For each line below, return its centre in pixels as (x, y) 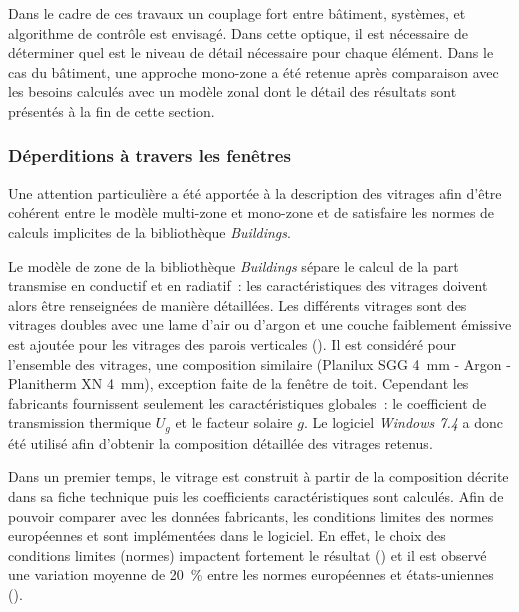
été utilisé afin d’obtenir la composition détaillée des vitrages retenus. (220, 442)
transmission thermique (80, 422)
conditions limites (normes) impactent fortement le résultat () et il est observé (247, 554)
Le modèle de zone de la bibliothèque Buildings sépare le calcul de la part (233, 265)
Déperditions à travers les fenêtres (149, 155)
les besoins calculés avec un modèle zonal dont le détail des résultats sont (232, 91)
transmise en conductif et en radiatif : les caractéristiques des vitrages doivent (248, 285)
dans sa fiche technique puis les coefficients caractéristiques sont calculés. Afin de (256, 495)
